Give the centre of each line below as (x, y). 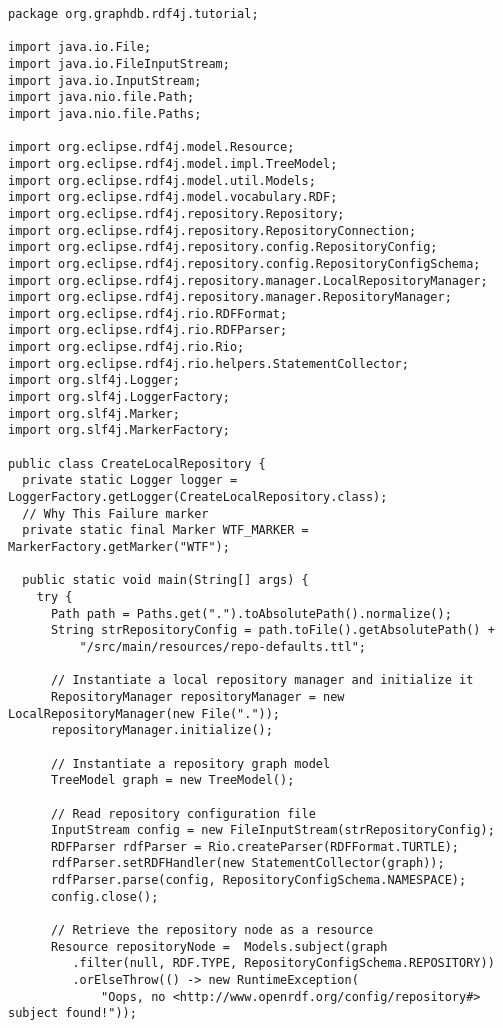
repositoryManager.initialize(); (161, 730)
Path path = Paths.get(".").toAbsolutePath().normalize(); (251, 613)
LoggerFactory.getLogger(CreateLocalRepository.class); (198, 497)
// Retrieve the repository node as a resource (212, 930)
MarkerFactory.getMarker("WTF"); (119, 547)
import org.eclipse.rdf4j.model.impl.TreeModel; (173, 163)
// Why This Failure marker (115, 513)
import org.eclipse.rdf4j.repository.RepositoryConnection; (212, 230)
